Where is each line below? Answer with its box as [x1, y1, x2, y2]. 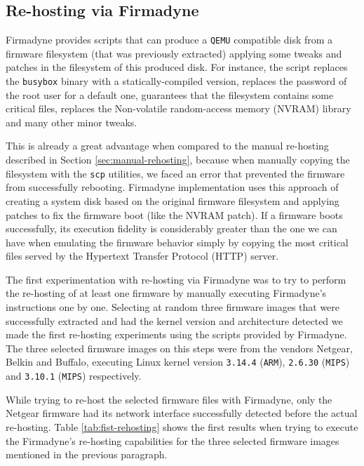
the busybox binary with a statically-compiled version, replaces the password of [6, 74, 347, 88]
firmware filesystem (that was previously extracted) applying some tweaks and [6, 46, 342, 60]
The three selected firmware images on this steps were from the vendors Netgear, [6, 340, 353, 355]
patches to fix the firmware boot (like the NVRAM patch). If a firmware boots [6, 207, 343, 222]
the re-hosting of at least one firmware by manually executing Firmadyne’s [6, 286, 327, 300]
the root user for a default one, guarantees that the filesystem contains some [6, 87, 334, 102]
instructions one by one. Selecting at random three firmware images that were [6, 300, 340, 314]
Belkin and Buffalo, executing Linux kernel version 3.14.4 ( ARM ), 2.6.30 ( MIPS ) [6, 354, 350, 369]
